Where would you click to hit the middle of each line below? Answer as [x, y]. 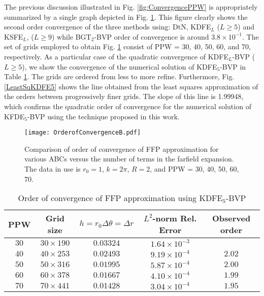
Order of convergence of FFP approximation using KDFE [120, 198]
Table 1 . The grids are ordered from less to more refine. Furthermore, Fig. [119, 76]
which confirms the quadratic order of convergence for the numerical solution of [128, 106]
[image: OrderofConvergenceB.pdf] [83, 133]
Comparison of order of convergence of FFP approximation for [122, 149]
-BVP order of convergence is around [152, 36]
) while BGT [72, 36]
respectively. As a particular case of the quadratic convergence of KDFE [116, 56]
